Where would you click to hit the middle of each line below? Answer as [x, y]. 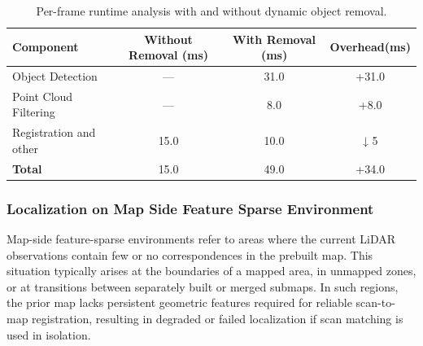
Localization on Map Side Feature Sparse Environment [190, 208]
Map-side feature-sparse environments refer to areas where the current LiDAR [201, 239]
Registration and [54, 132]
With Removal [275, 39]
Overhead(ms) [370, 47]
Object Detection [55, 76]
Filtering [34, 112]
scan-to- [375, 302]
